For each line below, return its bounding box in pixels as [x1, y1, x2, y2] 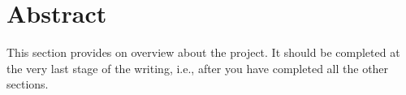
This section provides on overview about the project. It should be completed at [6, 44, 400, 61]
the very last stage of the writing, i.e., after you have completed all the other [6, 59, 389, 76]
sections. [6, 76, 49, 93]
